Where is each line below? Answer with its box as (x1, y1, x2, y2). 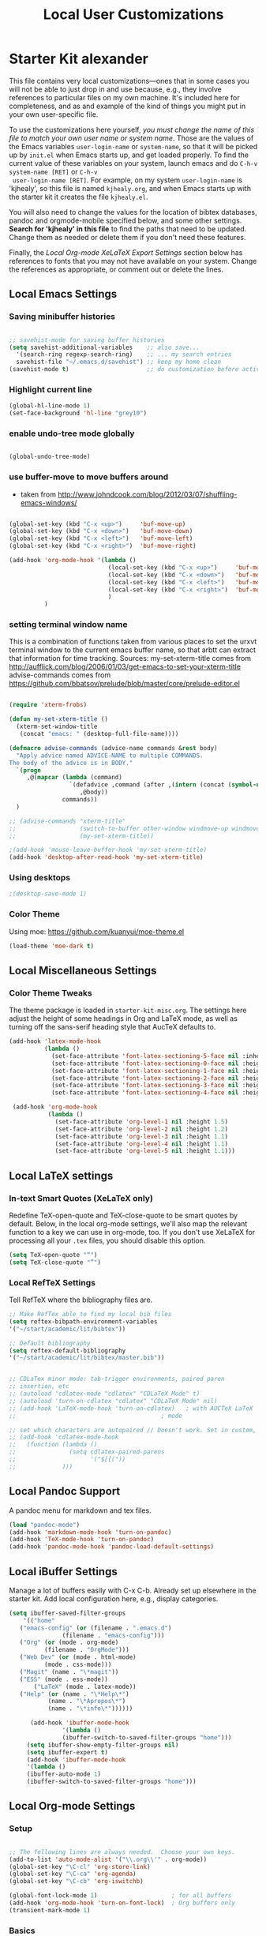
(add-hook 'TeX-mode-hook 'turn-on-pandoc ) (9, 1536, 155, 1544)
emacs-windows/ (20, 497, 77, 507)
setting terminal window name (9, 619, 129, 630)
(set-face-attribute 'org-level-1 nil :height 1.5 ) (54, 1117, 228, 1126)
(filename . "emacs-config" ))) (62, 1631, 165, 1639)
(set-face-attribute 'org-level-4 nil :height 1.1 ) (54, 1139, 228, 1148)
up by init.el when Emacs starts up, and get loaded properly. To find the (9, 150, 249, 159)
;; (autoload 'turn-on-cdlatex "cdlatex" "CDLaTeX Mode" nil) (9, 1397, 218, 1405)
